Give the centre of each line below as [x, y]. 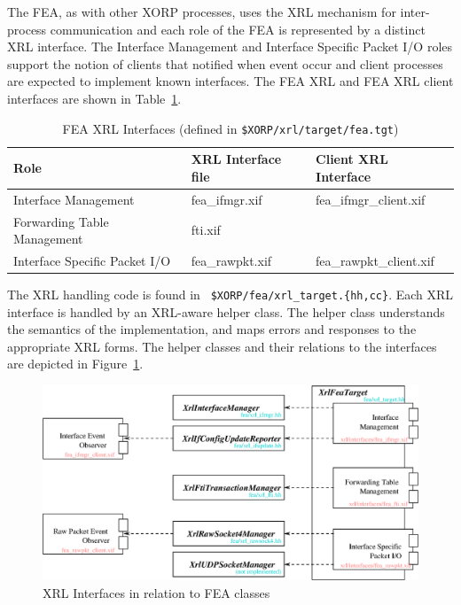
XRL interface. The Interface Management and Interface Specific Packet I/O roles [230, 47]
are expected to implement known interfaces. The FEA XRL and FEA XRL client [230, 81]
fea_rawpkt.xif [231, 260]
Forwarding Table [61, 221]
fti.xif [206, 230]
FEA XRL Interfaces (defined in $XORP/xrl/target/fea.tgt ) [230, 128]
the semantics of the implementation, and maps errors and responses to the [212, 329]
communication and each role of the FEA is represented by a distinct [238, 29]
